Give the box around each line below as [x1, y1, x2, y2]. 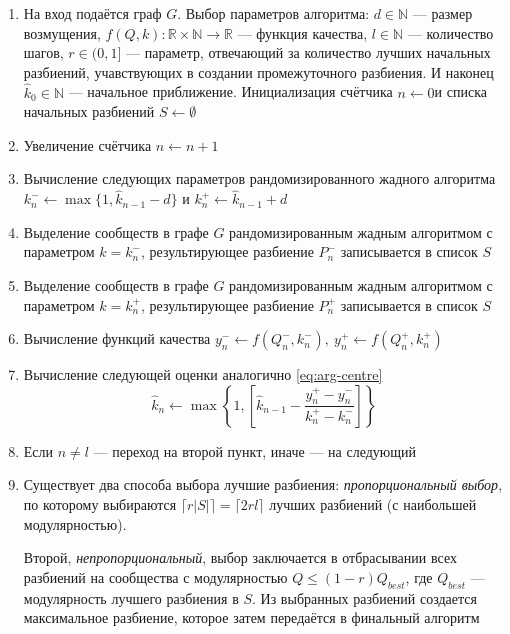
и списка [434, 81, 487, 102]
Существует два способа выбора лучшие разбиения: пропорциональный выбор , [23, 474, 503, 495]
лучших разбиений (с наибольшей [269, 493, 477, 514]
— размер [412, 3, 473, 23]
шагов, [23, 42, 64, 63]
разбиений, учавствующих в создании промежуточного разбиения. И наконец [23, 61, 494, 82]
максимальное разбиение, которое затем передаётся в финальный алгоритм [23, 607, 480, 628]
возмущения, [23, 22, 101, 43]
